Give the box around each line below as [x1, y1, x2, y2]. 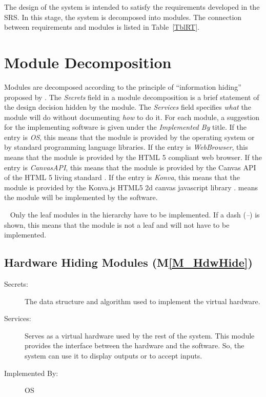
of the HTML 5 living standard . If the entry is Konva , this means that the [4, 172, 240, 183]
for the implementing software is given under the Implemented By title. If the [4, 122, 247, 132]
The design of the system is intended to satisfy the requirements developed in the [4, 2, 260, 12]
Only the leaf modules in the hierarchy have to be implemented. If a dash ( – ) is [10, 209, 260, 220]
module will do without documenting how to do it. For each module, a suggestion [4, 111, 260, 122]
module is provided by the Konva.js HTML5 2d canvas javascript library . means [4, 182, 258, 192]
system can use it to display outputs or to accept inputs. [25, 350, 202, 361]
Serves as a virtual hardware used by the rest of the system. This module [25, 330, 255, 341]
